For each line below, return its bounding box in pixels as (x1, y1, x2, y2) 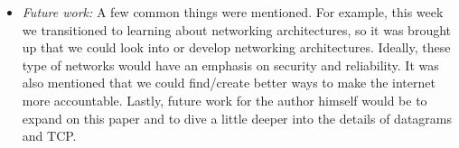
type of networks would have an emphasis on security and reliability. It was (22, 55, 439, 74)
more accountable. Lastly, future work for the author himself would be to (22, 90, 427, 109)
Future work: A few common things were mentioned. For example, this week (22, 3, 444, 21)
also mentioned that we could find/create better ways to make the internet (22, 73, 436, 92)
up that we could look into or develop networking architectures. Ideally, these (22, 38, 451, 57)
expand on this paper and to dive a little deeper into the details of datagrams (22, 108, 452, 127)
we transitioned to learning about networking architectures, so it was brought (22, 20, 452, 39)
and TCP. (22, 126, 77, 145)
